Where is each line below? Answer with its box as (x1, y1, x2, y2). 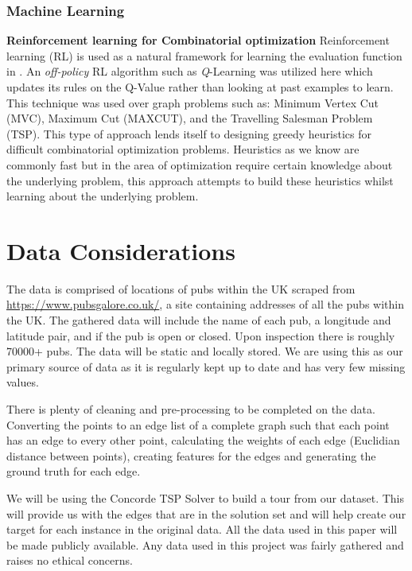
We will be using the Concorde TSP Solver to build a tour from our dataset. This (6, 490, 404, 506)
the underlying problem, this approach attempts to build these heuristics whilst (6, 172, 394, 188)
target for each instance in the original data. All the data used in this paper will (6, 521, 398, 538)
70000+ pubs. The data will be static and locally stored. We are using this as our (6, 343, 403, 359)
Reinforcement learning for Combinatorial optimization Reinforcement (6, 32, 390, 49)
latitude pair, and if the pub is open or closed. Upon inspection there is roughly (6, 327, 395, 344)
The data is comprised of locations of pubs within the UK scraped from (6, 280, 356, 297)
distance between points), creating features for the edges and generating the (6, 447, 376, 464)
